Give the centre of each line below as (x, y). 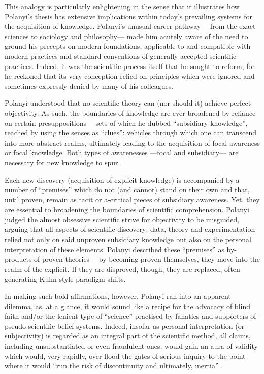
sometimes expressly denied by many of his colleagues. (89, 86)
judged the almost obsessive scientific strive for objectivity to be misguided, (122, 219)
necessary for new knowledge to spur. (62, 162)
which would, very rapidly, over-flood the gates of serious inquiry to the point (125, 355)
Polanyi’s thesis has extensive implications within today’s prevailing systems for (128, 16)
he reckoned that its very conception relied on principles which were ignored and (130, 76)
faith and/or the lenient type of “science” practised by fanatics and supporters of (130, 316)
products (18, 259)
